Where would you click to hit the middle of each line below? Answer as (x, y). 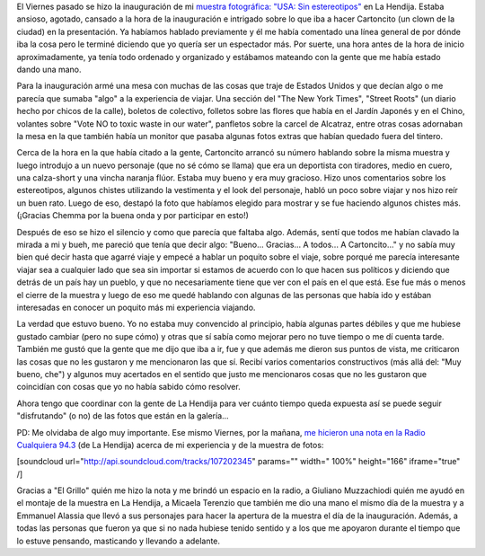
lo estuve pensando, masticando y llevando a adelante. (118, 541)
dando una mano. (49, 69)
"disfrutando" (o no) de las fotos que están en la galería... (123, 416)
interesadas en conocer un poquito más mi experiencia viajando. (136, 307)
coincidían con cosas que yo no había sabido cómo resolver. (129, 387)
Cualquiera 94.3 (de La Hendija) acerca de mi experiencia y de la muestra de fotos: (170, 445)
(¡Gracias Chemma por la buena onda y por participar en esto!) (132, 216)
